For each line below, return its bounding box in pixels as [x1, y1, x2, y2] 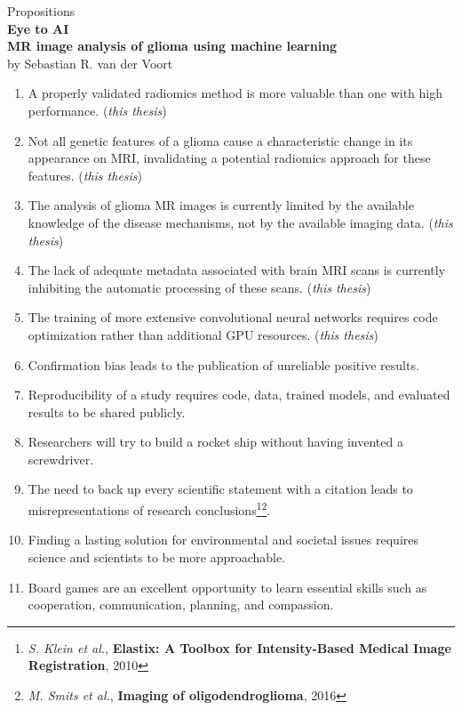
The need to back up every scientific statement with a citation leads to [28, 480, 413, 498]
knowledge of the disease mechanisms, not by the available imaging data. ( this [28, 213, 453, 231]
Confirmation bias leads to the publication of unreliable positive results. [28, 355, 419, 374]
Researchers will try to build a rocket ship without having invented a [28, 432, 403, 451]
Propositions [7, 2, 76, 20]
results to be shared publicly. [28, 402, 186, 421]
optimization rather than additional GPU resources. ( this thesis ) [28, 325, 378, 343]
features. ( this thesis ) [28, 165, 143, 184]
